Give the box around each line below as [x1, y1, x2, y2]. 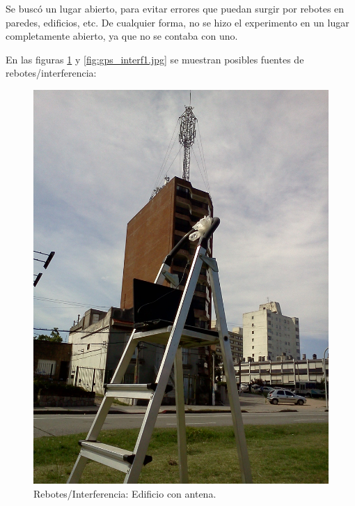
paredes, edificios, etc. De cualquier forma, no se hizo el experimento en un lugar [6, 15, 349, 29]
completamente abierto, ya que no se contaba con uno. [6, 29, 238, 43]
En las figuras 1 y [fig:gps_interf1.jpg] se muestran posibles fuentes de [6, 52, 304, 66]
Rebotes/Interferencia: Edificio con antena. [33, 486, 216, 500]
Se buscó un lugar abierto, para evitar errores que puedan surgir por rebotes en [6, 1, 345, 15]
